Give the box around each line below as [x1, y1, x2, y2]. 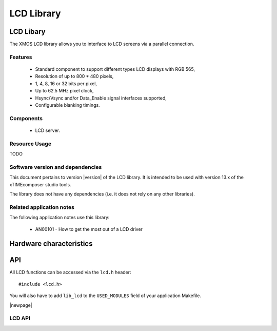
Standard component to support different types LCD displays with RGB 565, [35, 66, 195, 72]
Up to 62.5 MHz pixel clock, [35, 88, 94, 94]
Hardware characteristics [9, 239, 93, 248]
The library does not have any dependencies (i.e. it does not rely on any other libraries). [9, 190, 195, 197]
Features [9, 53, 32, 61]
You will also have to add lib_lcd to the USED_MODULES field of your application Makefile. [9, 293, 201, 299]
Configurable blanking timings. [35, 102, 100, 108]
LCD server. [35, 127, 61, 133]
